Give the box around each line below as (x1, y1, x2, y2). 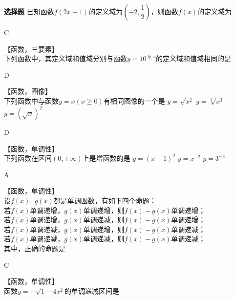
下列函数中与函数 (4, 95, 59, 106)
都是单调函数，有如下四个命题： (53, 195, 156, 206)
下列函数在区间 (4, 153, 52, 163)
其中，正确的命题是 (4, 243, 65, 253)
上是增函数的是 (82, 153, 130, 163)
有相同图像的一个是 (103, 95, 165, 106)
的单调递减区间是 (64, 285, 120, 296)
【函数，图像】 (4, 86, 52, 96)
